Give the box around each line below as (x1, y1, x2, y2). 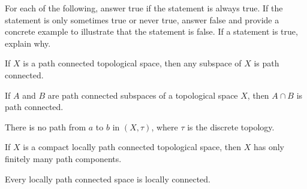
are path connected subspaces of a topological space (47, 89, 238, 101)
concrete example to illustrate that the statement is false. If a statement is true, (5, 25, 298, 38)
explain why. (5, 36, 51, 49)
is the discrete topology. (187, 120, 275, 133)
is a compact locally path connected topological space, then (23, 141, 242, 153)
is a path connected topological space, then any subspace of (23, 57, 242, 69)
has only (253, 141, 284, 153)
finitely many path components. (5, 152, 122, 164)
